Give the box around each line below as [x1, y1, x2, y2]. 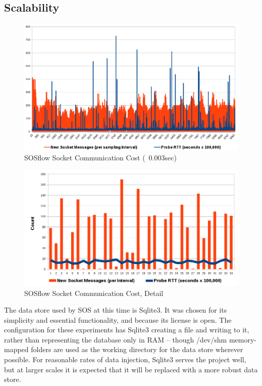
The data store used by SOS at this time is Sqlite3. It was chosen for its [4, 305, 227, 315]
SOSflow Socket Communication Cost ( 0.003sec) [24, 152, 177, 162]
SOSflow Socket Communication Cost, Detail [24, 287, 164, 298]
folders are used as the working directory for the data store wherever [31, 344, 243, 355]
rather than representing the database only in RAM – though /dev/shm [4, 334, 227, 345]
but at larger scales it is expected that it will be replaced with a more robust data [4, 364, 258, 374]
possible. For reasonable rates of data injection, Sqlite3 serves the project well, [4, 354, 246, 365]
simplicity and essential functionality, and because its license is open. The [4, 314, 232, 325]
